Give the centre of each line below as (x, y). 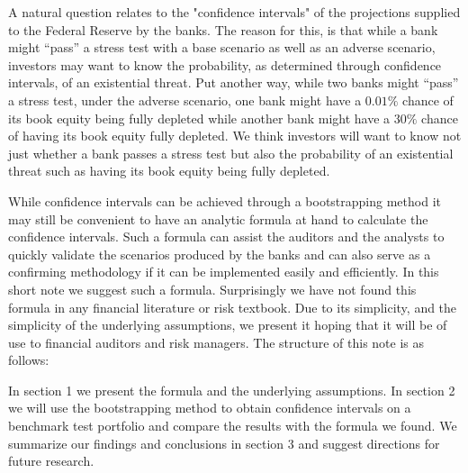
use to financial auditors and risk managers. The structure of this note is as (216, 342)
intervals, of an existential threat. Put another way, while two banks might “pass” (234, 82)
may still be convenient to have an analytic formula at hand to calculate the (218, 218)
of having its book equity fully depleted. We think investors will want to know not (235, 136)
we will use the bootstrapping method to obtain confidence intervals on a (210, 408)
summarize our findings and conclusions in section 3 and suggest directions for (224, 443)
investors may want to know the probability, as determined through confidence (225, 64)
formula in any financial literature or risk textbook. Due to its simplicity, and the (233, 307)
